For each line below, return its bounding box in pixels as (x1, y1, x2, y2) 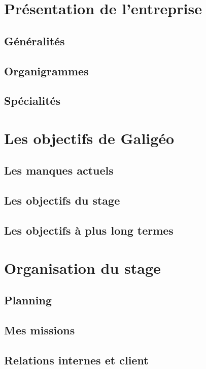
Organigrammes (4, 63, 89, 78)
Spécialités (4, 93, 61, 108)
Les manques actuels (4, 162, 114, 178)
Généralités (4, 33, 65, 48)
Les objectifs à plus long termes (4, 222, 174, 238)
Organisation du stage (4, 257, 161, 278)
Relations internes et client (4, 352, 149, 367)
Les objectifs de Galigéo (4, 127, 175, 148)
